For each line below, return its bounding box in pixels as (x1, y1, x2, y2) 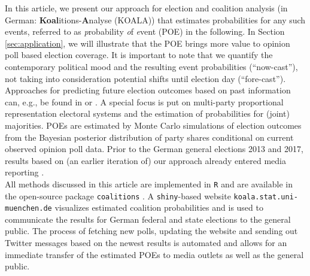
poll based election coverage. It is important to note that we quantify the (5, 48, 273, 61)
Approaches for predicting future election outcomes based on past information (5, 84, 291, 96)
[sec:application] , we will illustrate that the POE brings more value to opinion (5, 37, 290, 49)
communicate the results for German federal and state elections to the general (5, 213, 291, 225)
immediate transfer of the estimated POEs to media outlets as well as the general (5, 248, 304, 260)
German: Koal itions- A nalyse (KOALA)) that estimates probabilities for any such (5, 13, 306, 26)
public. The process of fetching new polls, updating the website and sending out (5, 225, 298, 237)
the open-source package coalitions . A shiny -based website (5, 189, 231, 202)
